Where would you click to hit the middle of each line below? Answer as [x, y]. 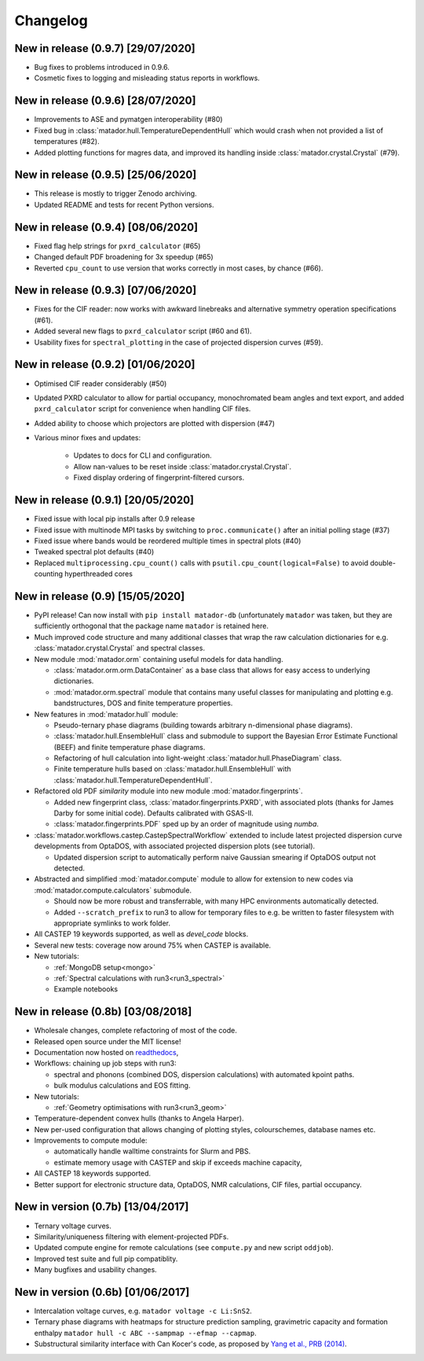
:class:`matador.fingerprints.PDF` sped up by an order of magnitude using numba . [186, 824]
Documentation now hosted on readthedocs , [106, 1052]
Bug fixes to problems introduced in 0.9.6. [102, 68]
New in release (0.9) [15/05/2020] [100, 596]
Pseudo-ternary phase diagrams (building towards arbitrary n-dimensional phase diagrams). [203, 725]
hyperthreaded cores [99, 574]
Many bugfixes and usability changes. [95, 1270]
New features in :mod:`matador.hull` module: [106, 714]
